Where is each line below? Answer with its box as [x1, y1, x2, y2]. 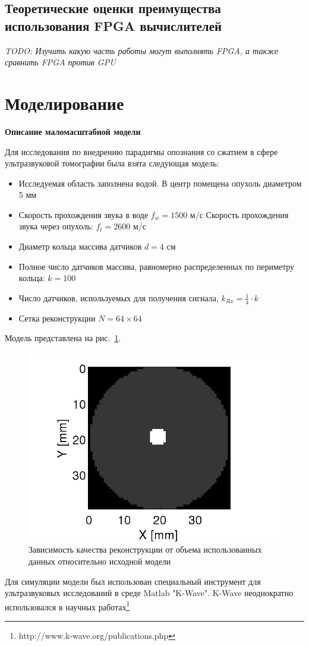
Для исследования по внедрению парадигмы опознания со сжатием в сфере [5, 145, 278, 157]
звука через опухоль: [18, 220, 93, 232]
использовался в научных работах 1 [5, 598, 130, 613]
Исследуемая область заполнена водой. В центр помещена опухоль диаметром [18, 177, 302, 189]
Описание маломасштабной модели [5, 125, 141, 137]
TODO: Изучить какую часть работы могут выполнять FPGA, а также [5, 44, 279, 56]
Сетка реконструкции [18, 311, 96, 324]
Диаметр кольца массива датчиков [18, 240, 142, 253]
